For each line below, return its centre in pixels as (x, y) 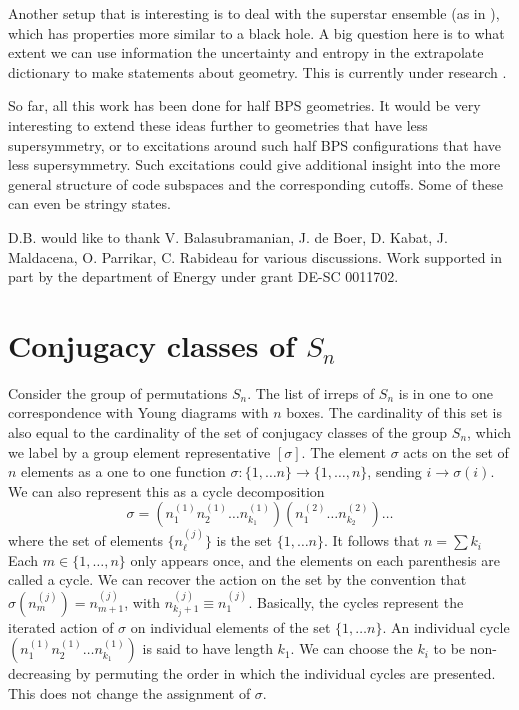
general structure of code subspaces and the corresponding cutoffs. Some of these (255, 183)
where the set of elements (85, 540)
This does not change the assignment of (129, 693)
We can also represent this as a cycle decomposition (166, 490)
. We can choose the (351, 648)
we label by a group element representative (139, 451)
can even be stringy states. (89, 203)
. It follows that (372, 540)
